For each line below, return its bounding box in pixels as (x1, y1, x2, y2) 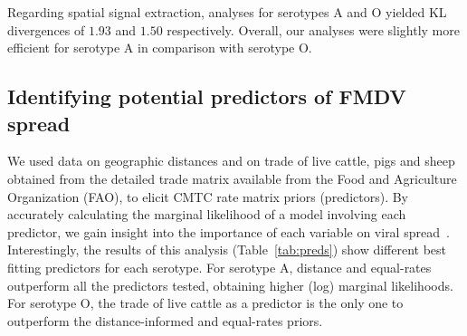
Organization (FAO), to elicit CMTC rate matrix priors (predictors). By (7, 187, 409, 206)
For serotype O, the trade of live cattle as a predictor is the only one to (7, 293, 404, 312)
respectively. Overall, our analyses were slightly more (167, 20, 460, 39)
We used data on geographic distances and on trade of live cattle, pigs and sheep (7, 151, 455, 170)
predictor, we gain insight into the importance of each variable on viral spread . (7, 222, 450, 241)
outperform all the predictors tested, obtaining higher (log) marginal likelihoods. (7, 275, 453, 294)
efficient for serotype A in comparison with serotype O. (7, 38, 312, 57)
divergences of (7, 20, 85, 39)
